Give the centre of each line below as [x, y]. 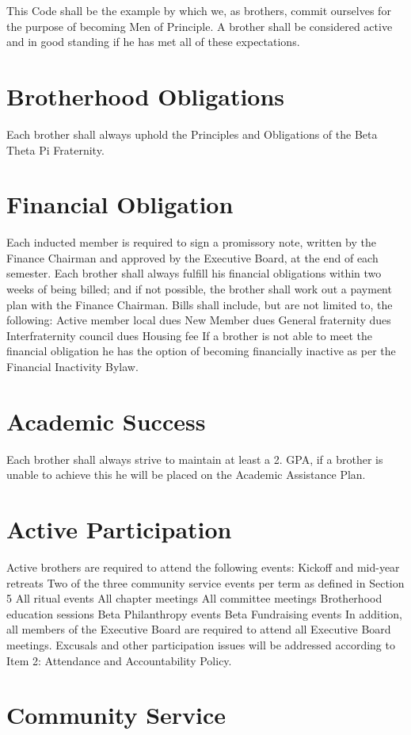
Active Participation [119, 529]
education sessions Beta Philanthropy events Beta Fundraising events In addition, [204, 613]
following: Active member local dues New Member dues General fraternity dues [199, 320]
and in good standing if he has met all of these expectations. [153, 42]
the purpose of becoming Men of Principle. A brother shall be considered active [200, 26]
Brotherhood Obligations [146, 96]
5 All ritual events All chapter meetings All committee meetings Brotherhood [194, 598]
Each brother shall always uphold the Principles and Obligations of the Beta [192, 134]
